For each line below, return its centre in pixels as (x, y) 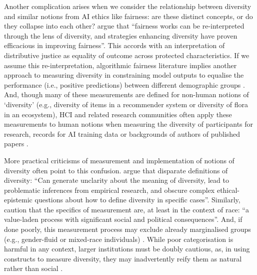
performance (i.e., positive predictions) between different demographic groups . (124, 84)
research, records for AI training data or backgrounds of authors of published (122, 133)
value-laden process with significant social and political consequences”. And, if (123, 219)
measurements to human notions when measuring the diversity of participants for (129, 124)
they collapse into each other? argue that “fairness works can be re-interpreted (124, 26)
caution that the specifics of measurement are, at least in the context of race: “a (126, 209)
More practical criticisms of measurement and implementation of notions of (119, 160)
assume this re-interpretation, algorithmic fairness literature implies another (120, 65)
